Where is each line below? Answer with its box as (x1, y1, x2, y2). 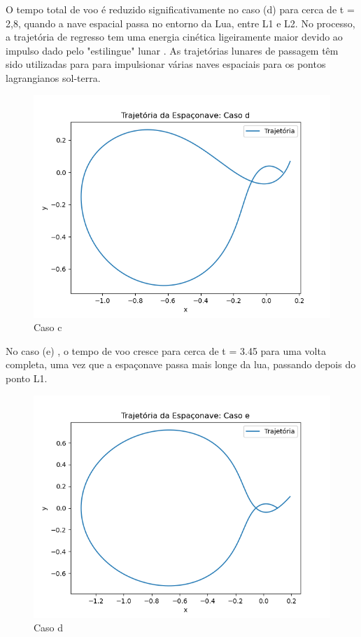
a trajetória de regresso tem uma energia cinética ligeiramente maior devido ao (6, 29, 343, 44)
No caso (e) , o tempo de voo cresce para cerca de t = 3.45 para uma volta (6, 343, 326, 358)
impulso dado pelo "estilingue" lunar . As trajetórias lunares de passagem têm (6, 43, 339, 57)
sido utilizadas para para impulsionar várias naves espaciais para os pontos (6, 57, 326, 71)
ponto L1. (6, 370, 48, 385)
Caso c (34, 320, 62, 335)
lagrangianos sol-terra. (6, 70, 101, 85)
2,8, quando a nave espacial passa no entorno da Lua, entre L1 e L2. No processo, (6, 15, 355, 30)
